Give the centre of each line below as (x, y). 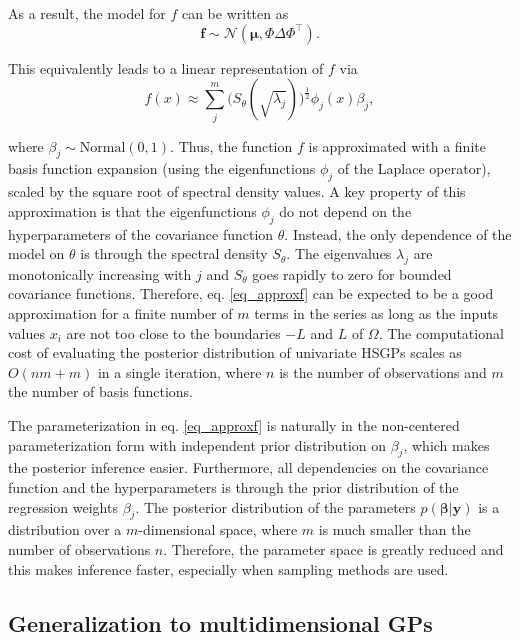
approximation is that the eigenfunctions (132, 210)
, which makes (446, 444)
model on (36, 253)
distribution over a (65, 529)
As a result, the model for (87, 13)
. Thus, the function (231, 145)
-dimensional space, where (218, 529)
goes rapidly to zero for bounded (352, 273)
